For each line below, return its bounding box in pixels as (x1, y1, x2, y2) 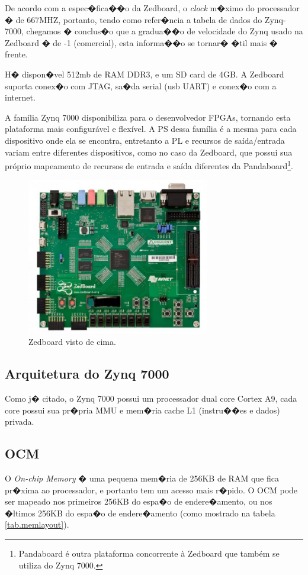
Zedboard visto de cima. (28, 335, 116, 348)
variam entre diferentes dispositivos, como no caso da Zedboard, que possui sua (5, 146, 293, 158)
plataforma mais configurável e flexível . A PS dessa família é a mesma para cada (5, 122, 297, 135)
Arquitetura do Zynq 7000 (5, 364, 169, 383)
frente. (5, 48, 28, 60)
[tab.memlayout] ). (5, 518, 69, 531)
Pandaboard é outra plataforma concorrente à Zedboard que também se (18, 547, 280, 559)
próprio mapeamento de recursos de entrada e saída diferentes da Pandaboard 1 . (5, 158, 293, 172)
